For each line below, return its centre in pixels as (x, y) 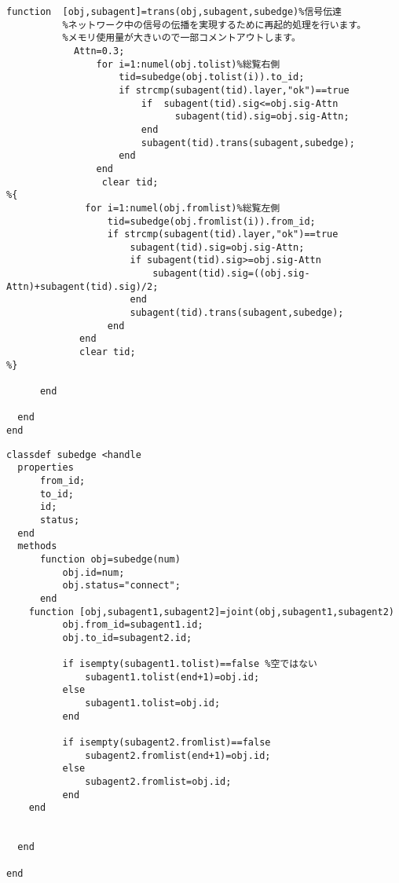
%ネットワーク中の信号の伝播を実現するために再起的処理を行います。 (214, 25)
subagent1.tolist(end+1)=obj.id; (172, 677)
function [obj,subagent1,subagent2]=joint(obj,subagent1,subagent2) (211, 612)
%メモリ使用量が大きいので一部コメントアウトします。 (181, 38)
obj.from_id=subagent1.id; (133, 625)
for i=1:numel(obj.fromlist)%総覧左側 (183, 208)
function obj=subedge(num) (110, 559)
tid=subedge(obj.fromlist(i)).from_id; (211, 221)
